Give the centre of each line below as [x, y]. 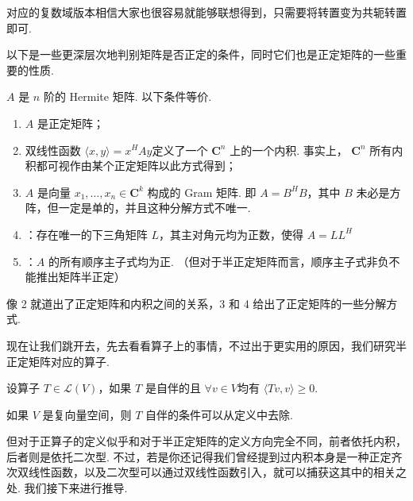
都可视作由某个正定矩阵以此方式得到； [136, 166]
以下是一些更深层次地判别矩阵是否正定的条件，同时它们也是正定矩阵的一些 [201, 54]
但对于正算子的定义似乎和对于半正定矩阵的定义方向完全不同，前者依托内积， [206, 441]
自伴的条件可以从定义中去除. [219, 414]
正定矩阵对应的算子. [58, 361]
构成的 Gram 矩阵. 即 [202, 192]
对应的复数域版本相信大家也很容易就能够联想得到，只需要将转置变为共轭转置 [206, 12]
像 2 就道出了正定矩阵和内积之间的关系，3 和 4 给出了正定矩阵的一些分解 [197, 303]
